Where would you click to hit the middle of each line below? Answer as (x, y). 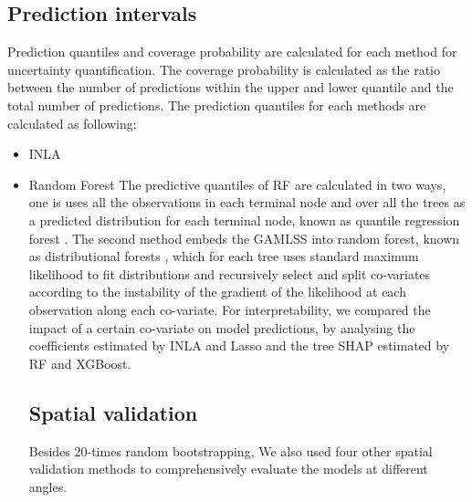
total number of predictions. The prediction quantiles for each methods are (217, 105)
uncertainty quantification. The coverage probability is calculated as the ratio (224, 69)
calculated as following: (72, 123)
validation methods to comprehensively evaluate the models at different (228, 469)
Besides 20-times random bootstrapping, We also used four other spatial (231, 450)
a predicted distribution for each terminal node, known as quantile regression (244, 220)
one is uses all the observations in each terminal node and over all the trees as (247, 202)
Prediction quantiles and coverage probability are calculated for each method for (232, 52)
